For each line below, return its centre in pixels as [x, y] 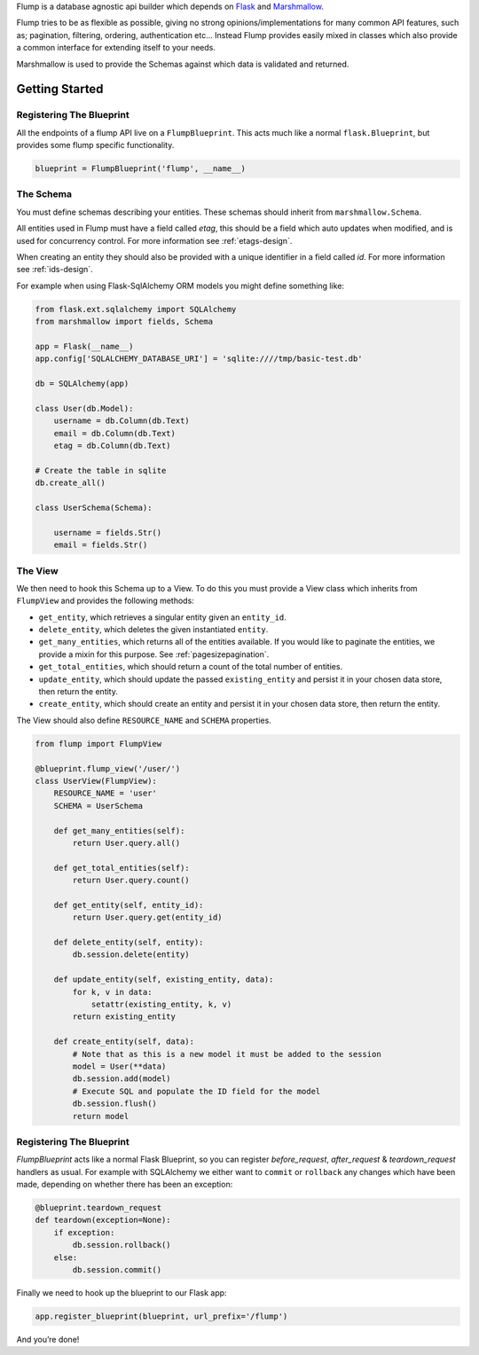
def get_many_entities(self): [119, 830]
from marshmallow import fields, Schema [124, 322]
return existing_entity [124, 1017]
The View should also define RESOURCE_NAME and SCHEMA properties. [144, 720]
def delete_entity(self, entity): [129, 943]
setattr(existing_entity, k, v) [161, 1005]
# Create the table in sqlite [101, 470]
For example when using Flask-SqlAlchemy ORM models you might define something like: [181, 286]
